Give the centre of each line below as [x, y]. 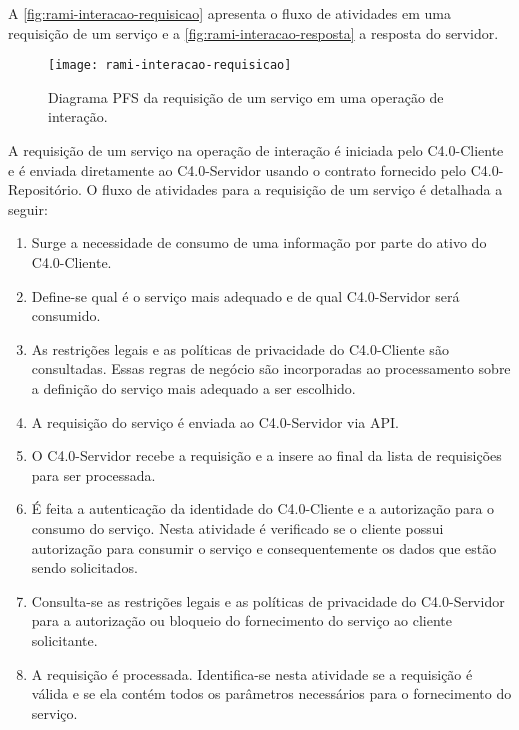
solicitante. [64, 639]
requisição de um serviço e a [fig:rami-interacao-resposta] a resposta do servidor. [253, 32]
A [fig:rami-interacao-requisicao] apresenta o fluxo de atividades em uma [229, 13]
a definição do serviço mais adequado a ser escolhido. [193, 387]
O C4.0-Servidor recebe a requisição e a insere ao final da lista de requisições [266, 455]
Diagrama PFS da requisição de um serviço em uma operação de [246, 96]
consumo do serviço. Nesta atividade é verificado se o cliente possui [237, 527]
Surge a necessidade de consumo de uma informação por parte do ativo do [259, 242]
